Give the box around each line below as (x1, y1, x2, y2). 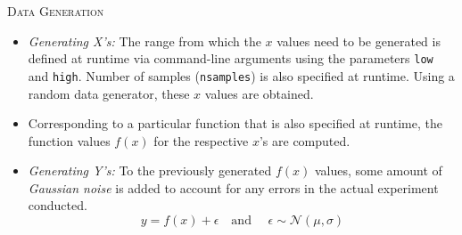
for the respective (153, 131, 249, 150)
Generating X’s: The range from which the (28, 31, 261, 50)
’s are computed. (259, 131, 351, 150)
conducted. (28, 196, 87, 215)
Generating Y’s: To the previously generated (28, 161, 272, 180)
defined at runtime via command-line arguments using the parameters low (28, 49, 433, 68)
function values (28, 131, 111, 150)
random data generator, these (28, 84, 190, 102)
